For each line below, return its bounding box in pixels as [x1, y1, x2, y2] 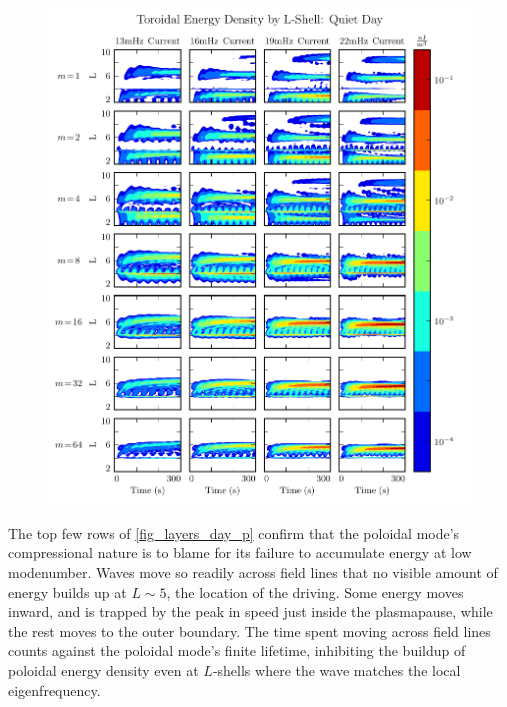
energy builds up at [8, 581, 127, 602]
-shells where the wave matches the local [212, 659, 461, 680]
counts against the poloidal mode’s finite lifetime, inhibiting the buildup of [8, 640, 466, 661]
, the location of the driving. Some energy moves [166, 581, 464, 602]
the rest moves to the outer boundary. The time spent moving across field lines [8, 620, 491, 641]
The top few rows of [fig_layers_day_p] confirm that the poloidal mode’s [8, 522, 460, 543]
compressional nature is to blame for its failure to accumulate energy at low [8, 542, 472, 563]
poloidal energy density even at [8, 659, 199, 680]
